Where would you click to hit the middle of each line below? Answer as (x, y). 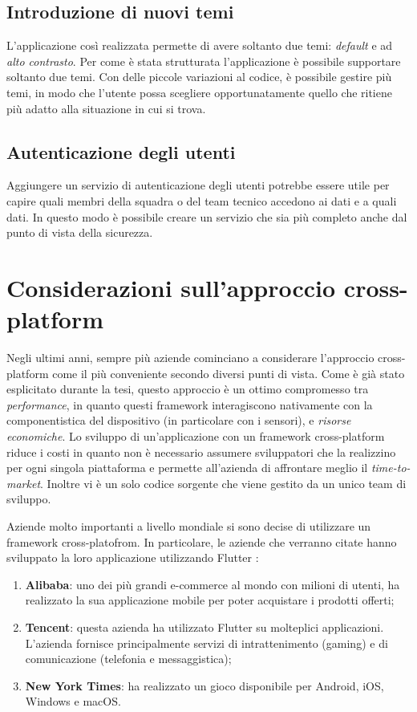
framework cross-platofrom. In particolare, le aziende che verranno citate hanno (202, 541)
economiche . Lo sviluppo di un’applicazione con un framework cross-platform (196, 436)
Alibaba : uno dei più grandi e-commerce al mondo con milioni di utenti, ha (213, 584)
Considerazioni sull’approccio (171, 287)
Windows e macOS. (73, 701)
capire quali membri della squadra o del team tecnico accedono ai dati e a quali (202, 200)
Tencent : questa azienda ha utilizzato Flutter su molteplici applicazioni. (204, 627)
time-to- (391, 468)
